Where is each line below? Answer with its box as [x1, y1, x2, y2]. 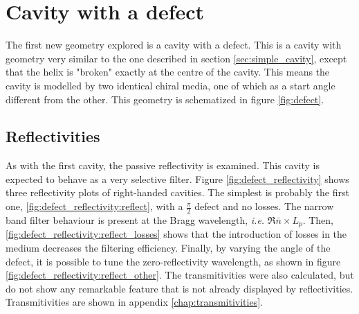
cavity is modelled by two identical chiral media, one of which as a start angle [6, 78, 335, 92]
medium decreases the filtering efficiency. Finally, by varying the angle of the [6, 240, 331, 254]
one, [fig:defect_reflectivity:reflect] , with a [6, 199, 183, 213]
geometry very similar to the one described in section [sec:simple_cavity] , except [6, 51, 347, 65]
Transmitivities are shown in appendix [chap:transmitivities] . [6, 295, 263, 309]
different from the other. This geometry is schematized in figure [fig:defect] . [6, 91, 324, 106]
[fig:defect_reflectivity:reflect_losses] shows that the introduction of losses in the [6, 227, 347, 241]
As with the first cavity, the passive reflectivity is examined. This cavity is [6, 158, 320, 173]
